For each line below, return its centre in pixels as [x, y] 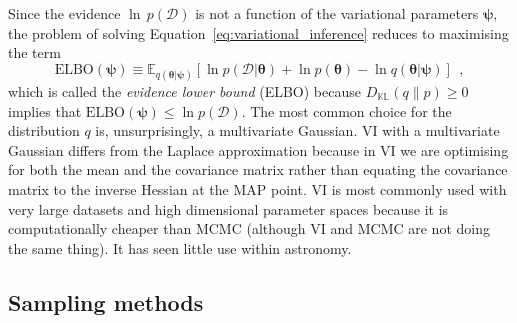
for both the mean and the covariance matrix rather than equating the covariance [258, 169]
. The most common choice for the [346, 110]
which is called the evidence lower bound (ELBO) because [184, 90]
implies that [45, 110]
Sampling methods [106, 301]
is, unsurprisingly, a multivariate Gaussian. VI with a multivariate [297, 130]
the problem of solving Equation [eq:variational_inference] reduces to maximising [258, 32]
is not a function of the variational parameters [337, 13]
